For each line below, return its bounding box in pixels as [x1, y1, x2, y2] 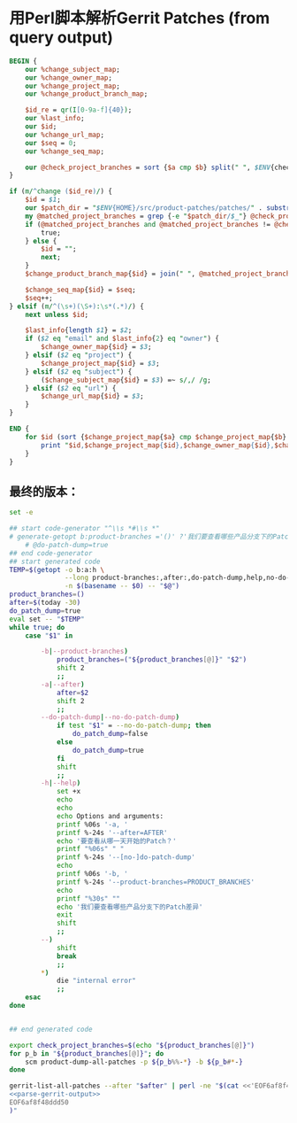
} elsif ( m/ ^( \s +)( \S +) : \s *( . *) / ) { [9, 302, 144, 311]
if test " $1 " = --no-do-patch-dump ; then [56, 721, 212, 731]
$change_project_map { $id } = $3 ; [41, 359, 161, 368]
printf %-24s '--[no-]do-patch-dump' [56, 853, 196, 862]
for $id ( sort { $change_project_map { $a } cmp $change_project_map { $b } [25, 432, 287, 441]
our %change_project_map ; [25, 81, 121, 90]
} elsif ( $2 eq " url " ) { [25, 383, 117, 392]
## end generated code [9, 1025, 93, 1034]
